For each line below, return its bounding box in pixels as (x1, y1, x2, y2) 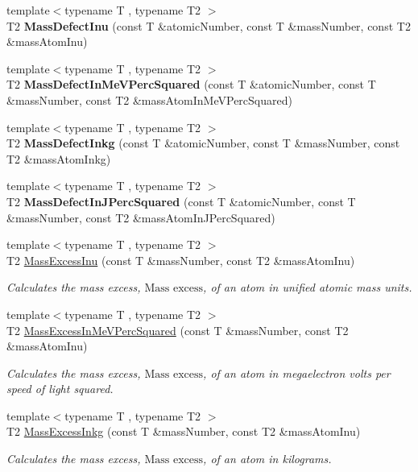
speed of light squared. (6, 380, 114, 397)
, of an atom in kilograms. (203, 450, 332, 467)
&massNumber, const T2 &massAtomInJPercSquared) (6, 209, 275, 226)
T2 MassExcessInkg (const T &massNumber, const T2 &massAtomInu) (6, 423, 361, 440)
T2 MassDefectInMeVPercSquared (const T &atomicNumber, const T (6, 76, 376, 93)
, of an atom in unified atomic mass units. (203, 279, 412, 296)
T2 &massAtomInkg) (6, 150, 111, 167)
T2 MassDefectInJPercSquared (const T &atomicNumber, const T (6, 193, 356, 209)
